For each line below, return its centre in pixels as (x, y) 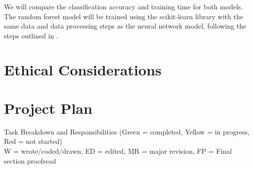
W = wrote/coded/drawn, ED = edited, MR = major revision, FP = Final (118, 151)
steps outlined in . (31, 35)
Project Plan (48, 108)
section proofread (30, 160)
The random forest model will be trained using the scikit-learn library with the (124, 16)
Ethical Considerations (83, 69)
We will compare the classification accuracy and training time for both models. (124, 6)
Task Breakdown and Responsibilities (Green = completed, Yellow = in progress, (127, 131)
